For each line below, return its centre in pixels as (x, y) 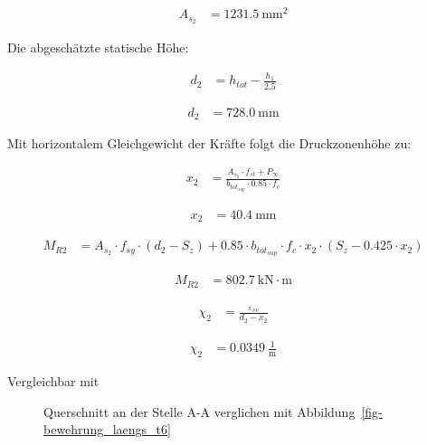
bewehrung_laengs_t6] (107, 429)
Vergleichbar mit (53, 381)
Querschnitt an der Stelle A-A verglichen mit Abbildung (199, 411)
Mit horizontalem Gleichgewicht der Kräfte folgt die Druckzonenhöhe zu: (209, 143)
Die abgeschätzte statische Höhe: (98, 47)
